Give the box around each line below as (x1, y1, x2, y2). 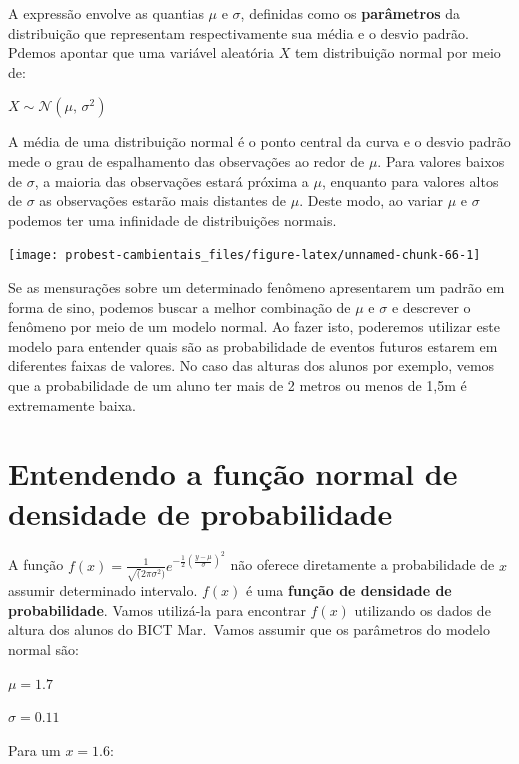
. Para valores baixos (377, 150, 505, 171)
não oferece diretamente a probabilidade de (230, 554, 495, 575)
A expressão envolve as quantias (8, 3, 204, 23)
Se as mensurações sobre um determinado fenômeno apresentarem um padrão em (8, 277, 505, 297)
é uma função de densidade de (245, 580, 452, 601)
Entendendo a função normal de (8, 453, 458, 494)
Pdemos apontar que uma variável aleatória (8, 42, 274, 63)
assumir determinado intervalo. (8, 580, 198, 601)
